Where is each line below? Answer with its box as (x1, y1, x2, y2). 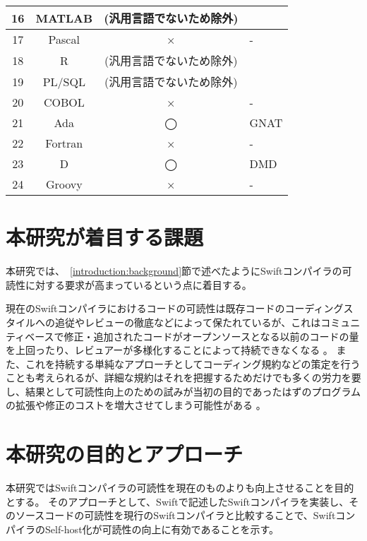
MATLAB (35, 9, 93, 26)
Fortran (45, 135, 83, 151)
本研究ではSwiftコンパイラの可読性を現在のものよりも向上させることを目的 (6, 480, 354, 495)
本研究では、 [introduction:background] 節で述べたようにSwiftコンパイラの (6, 263, 342, 278)
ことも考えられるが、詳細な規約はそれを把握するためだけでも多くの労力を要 (6, 370, 361, 385)
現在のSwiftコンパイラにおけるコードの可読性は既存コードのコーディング (6, 301, 344, 316)
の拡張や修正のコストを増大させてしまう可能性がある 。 (6, 398, 266, 412)
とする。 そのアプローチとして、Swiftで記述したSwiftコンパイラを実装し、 (6, 494, 349, 509)
